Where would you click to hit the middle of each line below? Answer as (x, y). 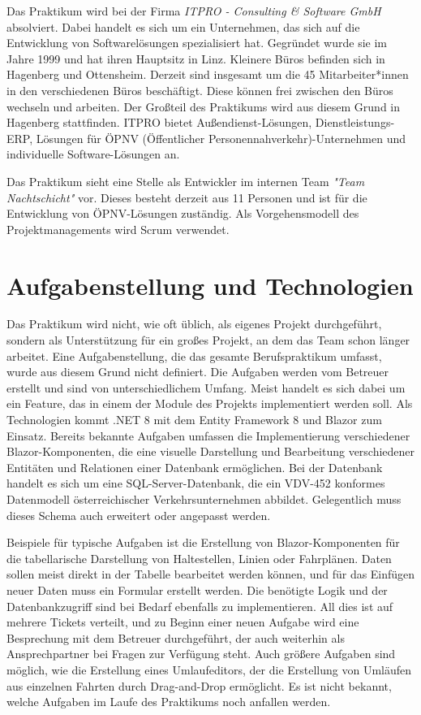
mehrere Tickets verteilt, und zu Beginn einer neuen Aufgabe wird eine (183, 622)
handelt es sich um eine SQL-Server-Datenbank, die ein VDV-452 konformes (196, 483)
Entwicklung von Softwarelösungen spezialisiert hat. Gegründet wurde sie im (197, 43)
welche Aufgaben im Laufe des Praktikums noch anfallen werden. (169, 702)
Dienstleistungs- (355, 122)
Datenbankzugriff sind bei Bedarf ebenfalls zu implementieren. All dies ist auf (200, 606)
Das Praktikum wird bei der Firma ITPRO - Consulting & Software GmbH (194, 11)
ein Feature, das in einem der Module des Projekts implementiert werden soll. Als (210, 403)
